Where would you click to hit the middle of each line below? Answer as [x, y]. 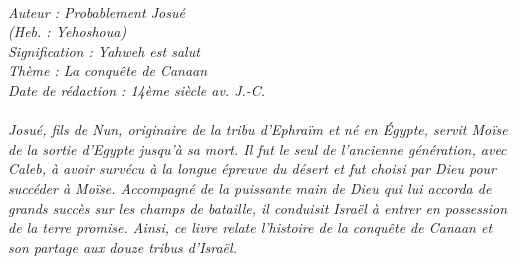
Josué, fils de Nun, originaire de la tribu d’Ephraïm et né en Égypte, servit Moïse [258, 129]
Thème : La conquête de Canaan [108, 70]
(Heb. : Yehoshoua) [67, 31]
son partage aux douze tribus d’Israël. [122, 246]
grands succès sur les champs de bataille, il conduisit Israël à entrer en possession [258, 207]
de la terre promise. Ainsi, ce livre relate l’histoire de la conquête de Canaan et [250, 227]
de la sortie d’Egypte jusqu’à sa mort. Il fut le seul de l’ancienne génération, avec [257, 148]
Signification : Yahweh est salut [104, 50]
